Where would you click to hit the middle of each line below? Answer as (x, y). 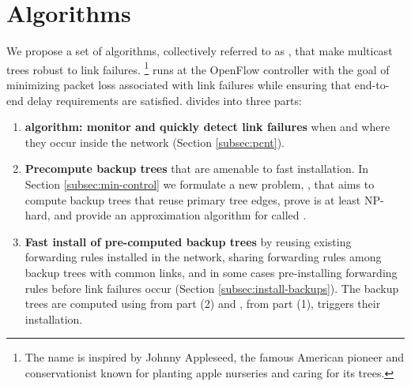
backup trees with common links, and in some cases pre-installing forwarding (211, 272)
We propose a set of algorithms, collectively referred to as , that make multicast (200, 51)
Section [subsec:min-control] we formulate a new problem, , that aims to (200, 184)
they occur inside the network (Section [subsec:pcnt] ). (155, 142)
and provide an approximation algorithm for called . (180, 215)
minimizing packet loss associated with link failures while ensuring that (179, 84)
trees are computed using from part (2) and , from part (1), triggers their (203, 304)
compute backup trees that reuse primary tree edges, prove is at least (193, 199)
